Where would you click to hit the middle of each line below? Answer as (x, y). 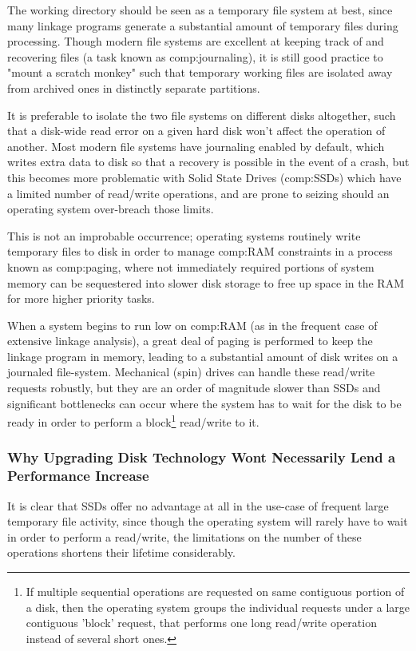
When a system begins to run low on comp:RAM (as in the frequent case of (192, 325)
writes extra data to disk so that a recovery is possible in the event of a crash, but (208, 162)
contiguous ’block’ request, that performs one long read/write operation (201, 623)
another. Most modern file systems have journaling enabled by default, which (196, 146)
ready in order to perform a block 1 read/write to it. (133, 421)
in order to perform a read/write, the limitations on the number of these (184, 536)
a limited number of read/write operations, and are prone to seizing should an (198, 193)
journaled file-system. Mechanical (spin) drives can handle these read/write (191, 372)
